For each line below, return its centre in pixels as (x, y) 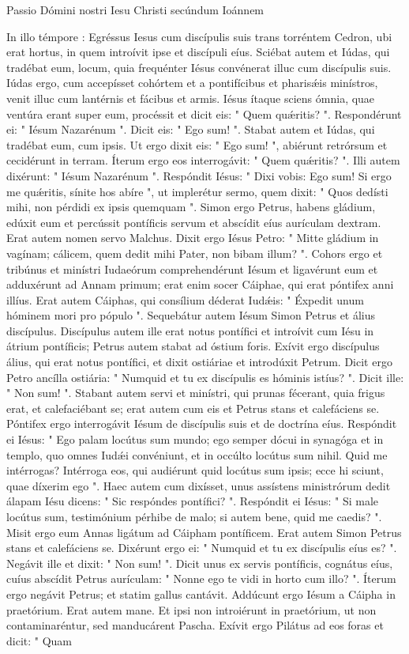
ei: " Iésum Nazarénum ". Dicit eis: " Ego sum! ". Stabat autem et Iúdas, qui (191, 129)
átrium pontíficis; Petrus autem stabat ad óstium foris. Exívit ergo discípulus (193, 346)
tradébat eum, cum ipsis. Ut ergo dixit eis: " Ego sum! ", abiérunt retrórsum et (197, 144)
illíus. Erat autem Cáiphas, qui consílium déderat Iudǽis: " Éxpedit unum (185, 299)
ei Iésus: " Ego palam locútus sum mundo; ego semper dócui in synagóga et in (195, 439)
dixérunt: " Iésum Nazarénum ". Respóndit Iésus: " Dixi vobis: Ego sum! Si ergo (199, 175)
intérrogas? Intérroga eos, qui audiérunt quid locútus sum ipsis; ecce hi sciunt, (195, 470)
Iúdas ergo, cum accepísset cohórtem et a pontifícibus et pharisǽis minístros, (192, 83)
